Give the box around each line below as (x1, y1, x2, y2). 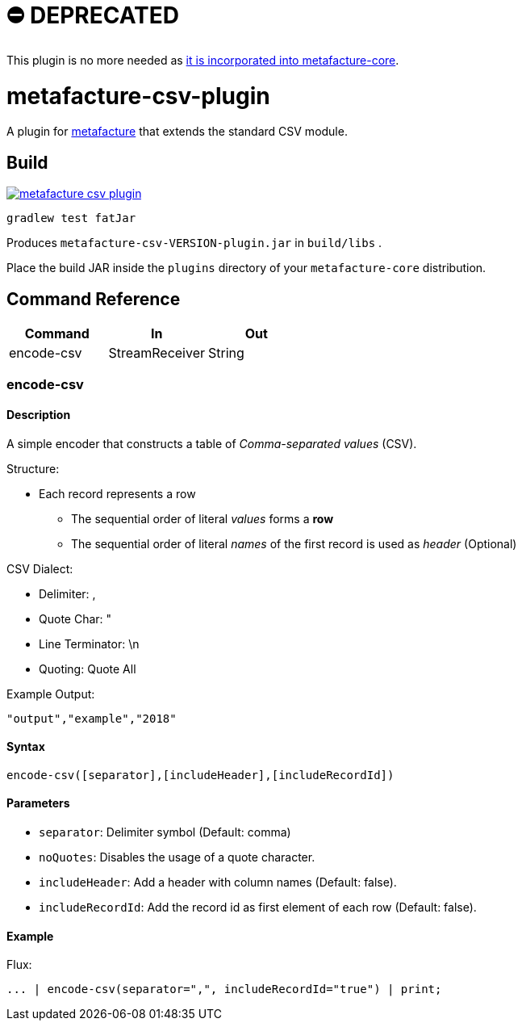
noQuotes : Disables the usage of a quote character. (39, 849, 315, 864)
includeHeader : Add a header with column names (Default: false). (39, 874, 397, 889)
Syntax (6, 740, 45, 754)
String (208, 344, 244, 361)
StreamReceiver (108, 344, 206, 361)
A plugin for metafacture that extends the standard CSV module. (6, 124, 348, 139)
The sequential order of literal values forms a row (71, 511, 334, 526)
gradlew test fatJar (6, 212, 136, 225)
